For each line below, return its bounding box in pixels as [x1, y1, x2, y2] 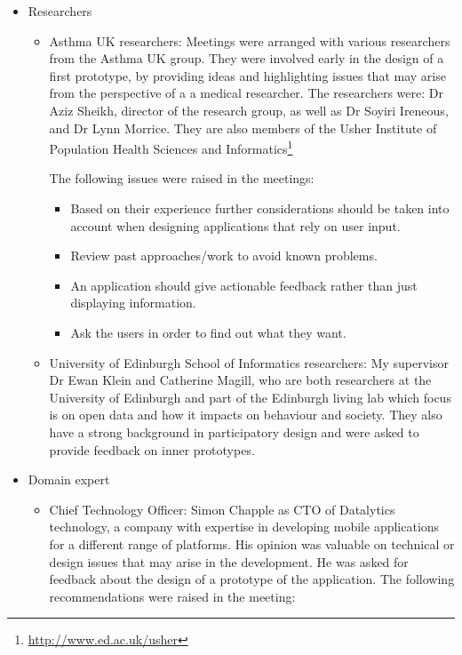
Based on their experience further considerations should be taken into [70, 199, 450, 217]
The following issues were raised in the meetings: [49, 169, 315, 188]
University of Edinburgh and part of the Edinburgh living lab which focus [49, 387, 451, 406]
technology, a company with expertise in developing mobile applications [49, 517, 440, 536]
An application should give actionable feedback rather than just [70, 276, 418, 294]
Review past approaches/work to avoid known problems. [70, 246, 378, 265]
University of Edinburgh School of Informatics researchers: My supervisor [49, 353, 449, 371]
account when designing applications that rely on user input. [70, 216, 401, 235]
